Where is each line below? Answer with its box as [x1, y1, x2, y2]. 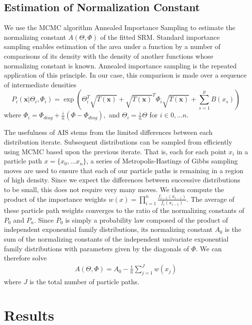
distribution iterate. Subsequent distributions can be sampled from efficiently [4, 136, 233, 146]
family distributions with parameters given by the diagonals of [4, 243, 189, 253]
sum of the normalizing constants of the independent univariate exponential [4, 233, 229, 244]
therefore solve [4, 253, 47, 263]
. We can [195, 243, 222, 253]
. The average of [186, 194, 235, 204]
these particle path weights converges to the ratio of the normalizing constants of [4, 205, 244, 215]
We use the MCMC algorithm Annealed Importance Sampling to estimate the [4, 22, 236, 32]
